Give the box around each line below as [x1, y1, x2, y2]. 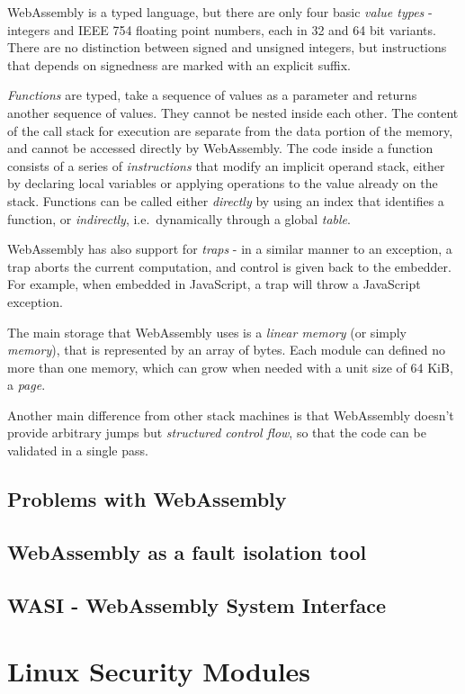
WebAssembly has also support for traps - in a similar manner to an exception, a [7, 239, 452, 258]
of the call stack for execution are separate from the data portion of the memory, [7, 121, 453, 140]
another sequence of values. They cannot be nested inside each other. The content [7, 103, 459, 122]
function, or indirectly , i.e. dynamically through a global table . [7, 209, 351, 228]
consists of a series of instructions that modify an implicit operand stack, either [7, 156, 445, 175]
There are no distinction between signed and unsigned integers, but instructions [7, 38, 447, 57]
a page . [7, 375, 46, 394]
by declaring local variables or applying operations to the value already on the [7, 174, 438, 193]
